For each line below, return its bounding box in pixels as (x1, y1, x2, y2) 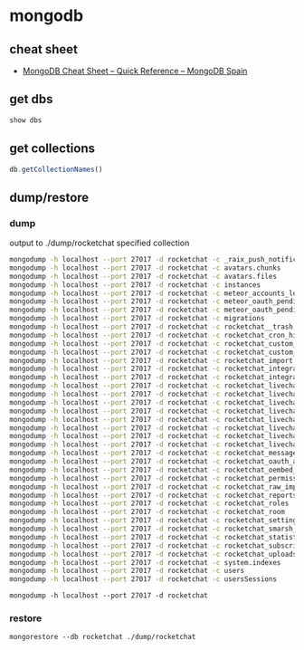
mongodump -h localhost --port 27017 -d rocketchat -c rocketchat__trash (9, 322, 294, 331)
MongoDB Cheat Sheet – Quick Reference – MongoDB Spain (22, 65, 248, 76)
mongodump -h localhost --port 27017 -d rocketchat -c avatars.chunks (9, 263, 281, 272)
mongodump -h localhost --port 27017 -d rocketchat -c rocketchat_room (9, 508, 285, 517)
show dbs (9, 115, 43, 125)
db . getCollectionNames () (9, 165, 103, 174)
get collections (9, 141, 96, 157)
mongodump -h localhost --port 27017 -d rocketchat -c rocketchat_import (9, 356, 294, 365)
